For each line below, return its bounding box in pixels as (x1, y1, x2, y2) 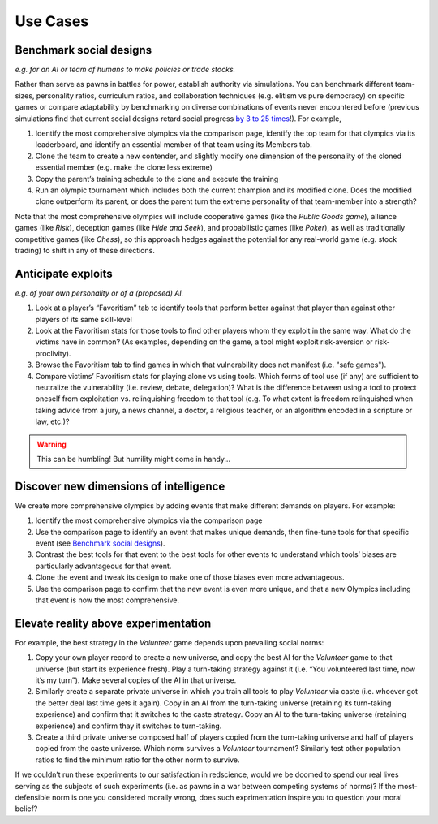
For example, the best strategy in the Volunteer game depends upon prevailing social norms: (15, 637, 324, 647)
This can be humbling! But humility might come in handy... (36, 454, 231, 464)
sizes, (15, 90, 35, 101)
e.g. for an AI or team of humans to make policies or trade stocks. (15, 65, 236, 75)
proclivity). (35, 348, 71, 358)
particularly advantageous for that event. (35, 561, 172, 571)
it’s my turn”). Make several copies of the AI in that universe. (35, 675, 237, 685)
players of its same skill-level (35, 314, 133, 324)
